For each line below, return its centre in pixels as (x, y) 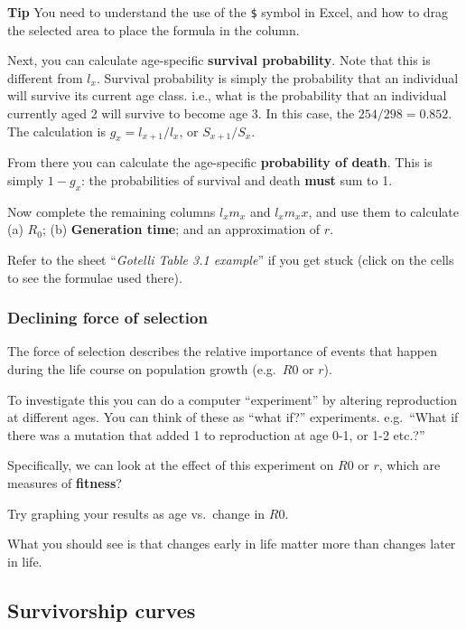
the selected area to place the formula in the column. (154, 29)
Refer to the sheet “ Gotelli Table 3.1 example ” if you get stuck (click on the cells (231, 259)
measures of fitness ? (65, 482)
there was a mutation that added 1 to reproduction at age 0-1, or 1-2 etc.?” (216, 434)
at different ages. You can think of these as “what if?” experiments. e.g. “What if (233, 417)
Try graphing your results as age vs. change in (136, 513)
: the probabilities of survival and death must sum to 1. (237, 180)
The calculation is (56, 131)
